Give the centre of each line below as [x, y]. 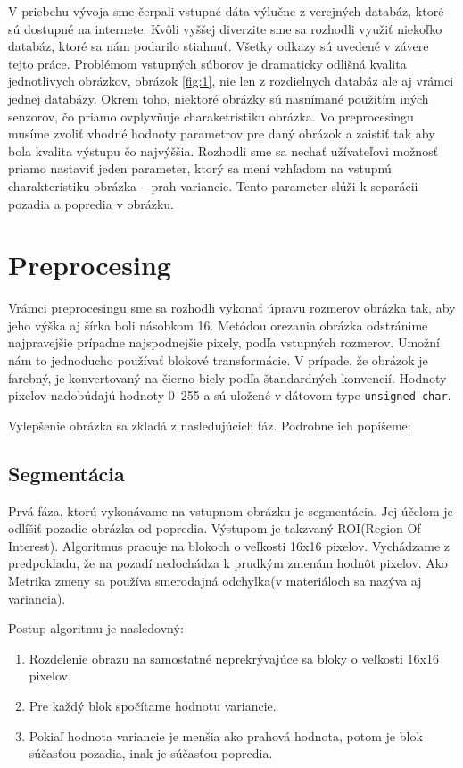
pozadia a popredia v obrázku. [91, 203]
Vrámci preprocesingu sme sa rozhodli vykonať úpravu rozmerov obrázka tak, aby [232, 308]
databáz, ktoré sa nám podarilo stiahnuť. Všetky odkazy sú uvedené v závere [219, 46]
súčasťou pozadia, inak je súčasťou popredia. [151, 753]
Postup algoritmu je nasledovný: [96, 628]
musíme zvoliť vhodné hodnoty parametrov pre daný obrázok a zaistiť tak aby [222, 134]
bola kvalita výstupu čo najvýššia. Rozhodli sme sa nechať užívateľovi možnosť [223, 150]
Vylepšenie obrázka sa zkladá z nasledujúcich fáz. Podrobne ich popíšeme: [210, 425]
